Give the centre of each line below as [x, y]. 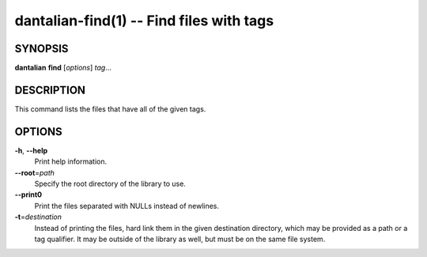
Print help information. [70, 161]
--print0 [28, 195]
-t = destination [38, 217]
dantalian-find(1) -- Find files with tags [144, 21]
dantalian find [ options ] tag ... [63, 68]
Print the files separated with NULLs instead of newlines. [127, 206]
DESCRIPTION [50, 90]
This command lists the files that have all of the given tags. [110, 109]
